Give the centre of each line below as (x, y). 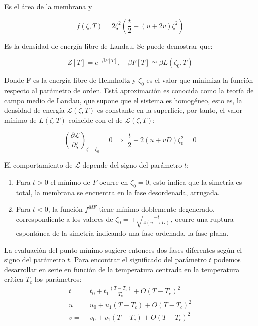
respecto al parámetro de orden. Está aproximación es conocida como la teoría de (129, 90)
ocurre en (114, 181)
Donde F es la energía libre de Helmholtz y (70, 80)
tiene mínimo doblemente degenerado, (157, 209)
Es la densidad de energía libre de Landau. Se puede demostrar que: (108, 45)
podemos (227, 260)
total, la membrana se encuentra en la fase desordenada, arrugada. (118, 192)
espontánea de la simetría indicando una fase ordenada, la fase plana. (122, 232)
